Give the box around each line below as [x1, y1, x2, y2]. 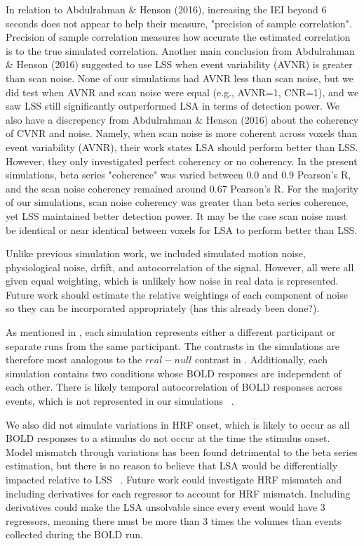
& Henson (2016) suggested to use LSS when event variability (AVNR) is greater [6, 57, 353, 72]
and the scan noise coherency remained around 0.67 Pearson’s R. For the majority [6, 181, 358, 195]
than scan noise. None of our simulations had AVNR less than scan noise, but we [6, 70, 353, 85]
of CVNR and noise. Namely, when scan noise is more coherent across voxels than [6, 126, 358, 141]
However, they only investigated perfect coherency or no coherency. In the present [6, 153, 358, 168]
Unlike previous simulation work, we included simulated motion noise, [6, 246, 306, 261]
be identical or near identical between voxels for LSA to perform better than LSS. [6, 222, 358, 237]
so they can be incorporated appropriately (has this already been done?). [6, 301, 320, 316]
